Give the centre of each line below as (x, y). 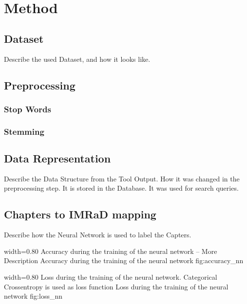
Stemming (24, 131)
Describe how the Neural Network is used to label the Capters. (98, 235)
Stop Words (28, 109)
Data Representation (57, 158)
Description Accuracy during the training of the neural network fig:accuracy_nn (124, 260)
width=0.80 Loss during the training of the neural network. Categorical (111, 277)
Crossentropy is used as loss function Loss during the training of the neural (116, 286)
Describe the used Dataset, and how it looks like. (77, 59)
